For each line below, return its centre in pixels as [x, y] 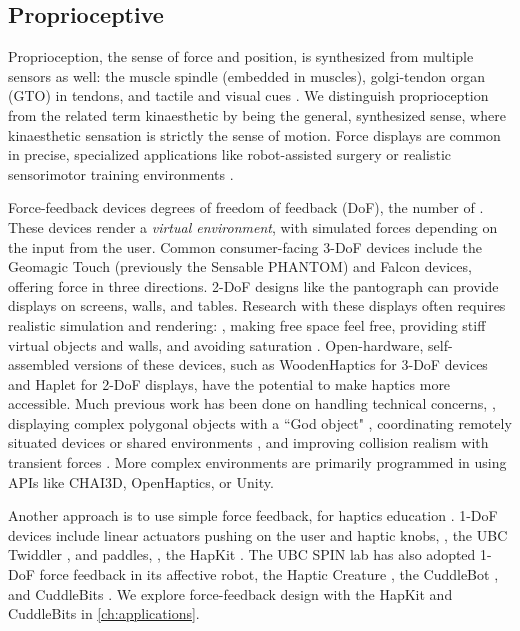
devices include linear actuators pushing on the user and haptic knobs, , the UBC [258, 534]
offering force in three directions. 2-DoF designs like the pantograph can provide [253, 285]
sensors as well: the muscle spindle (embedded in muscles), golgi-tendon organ [247, 75]
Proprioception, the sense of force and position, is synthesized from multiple [241, 56]
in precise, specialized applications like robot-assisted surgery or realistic [230, 154]
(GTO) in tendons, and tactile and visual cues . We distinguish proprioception [248, 95]
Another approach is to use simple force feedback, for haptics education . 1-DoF [253, 515]
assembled [39, 364]
